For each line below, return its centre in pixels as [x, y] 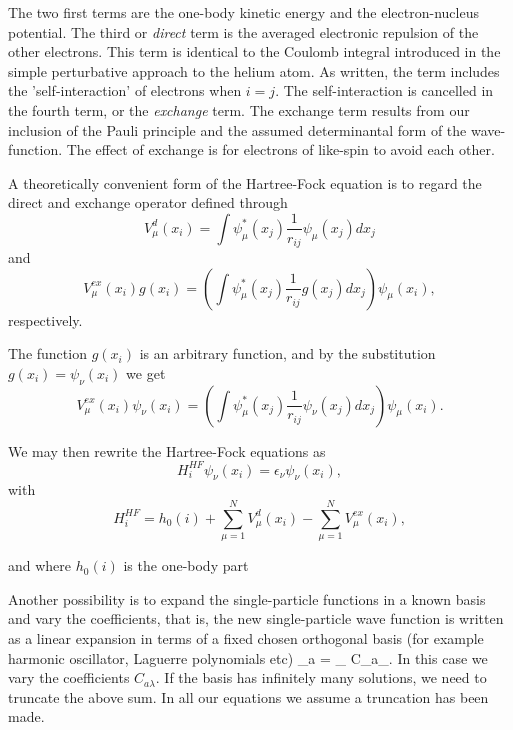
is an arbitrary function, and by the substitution [287, 353]
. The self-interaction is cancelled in [384, 90]
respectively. [45, 319]
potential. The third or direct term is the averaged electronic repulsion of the [243, 31]
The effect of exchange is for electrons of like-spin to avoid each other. [280, 149]
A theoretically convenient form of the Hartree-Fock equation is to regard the [245, 182]
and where [40, 565]
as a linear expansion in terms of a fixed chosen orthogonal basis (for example [246, 637]
